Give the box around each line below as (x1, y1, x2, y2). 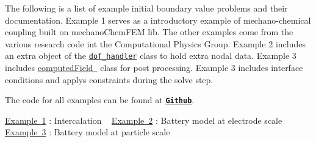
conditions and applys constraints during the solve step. (5, 73, 214, 86)
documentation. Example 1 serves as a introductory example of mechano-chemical (5, 13, 311, 26)
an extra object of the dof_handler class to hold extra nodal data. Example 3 (5, 49, 296, 62)
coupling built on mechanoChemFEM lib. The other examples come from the (5, 25, 293, 38)
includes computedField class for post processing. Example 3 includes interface (5, 61, 303, 74)
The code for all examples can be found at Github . (5, 93, 195, 106)
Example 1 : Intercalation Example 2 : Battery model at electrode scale (5, 113, 282, 126)
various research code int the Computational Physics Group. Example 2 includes (5, 37, 306, 50)
